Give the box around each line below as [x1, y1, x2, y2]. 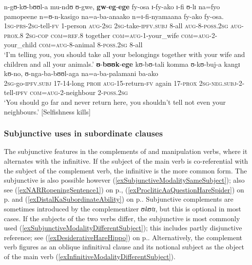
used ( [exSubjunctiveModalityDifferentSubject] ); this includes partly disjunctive [4, 223, 242, 233]
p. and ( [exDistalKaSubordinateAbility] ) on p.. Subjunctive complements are [4, 194, 233, 204]
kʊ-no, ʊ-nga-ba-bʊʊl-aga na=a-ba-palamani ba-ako [4, 68, 158, 78]
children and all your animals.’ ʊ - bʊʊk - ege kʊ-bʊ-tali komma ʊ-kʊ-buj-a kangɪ [4, 58, 240, 69]
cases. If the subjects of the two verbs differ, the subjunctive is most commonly [4, 213, 240, 223]
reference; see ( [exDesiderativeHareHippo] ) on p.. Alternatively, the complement [4, 232, 242, 242]
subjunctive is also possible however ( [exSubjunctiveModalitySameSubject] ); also [4, 175, 245, 185]
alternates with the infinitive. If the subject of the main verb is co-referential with [4, 155, 248, 166]
